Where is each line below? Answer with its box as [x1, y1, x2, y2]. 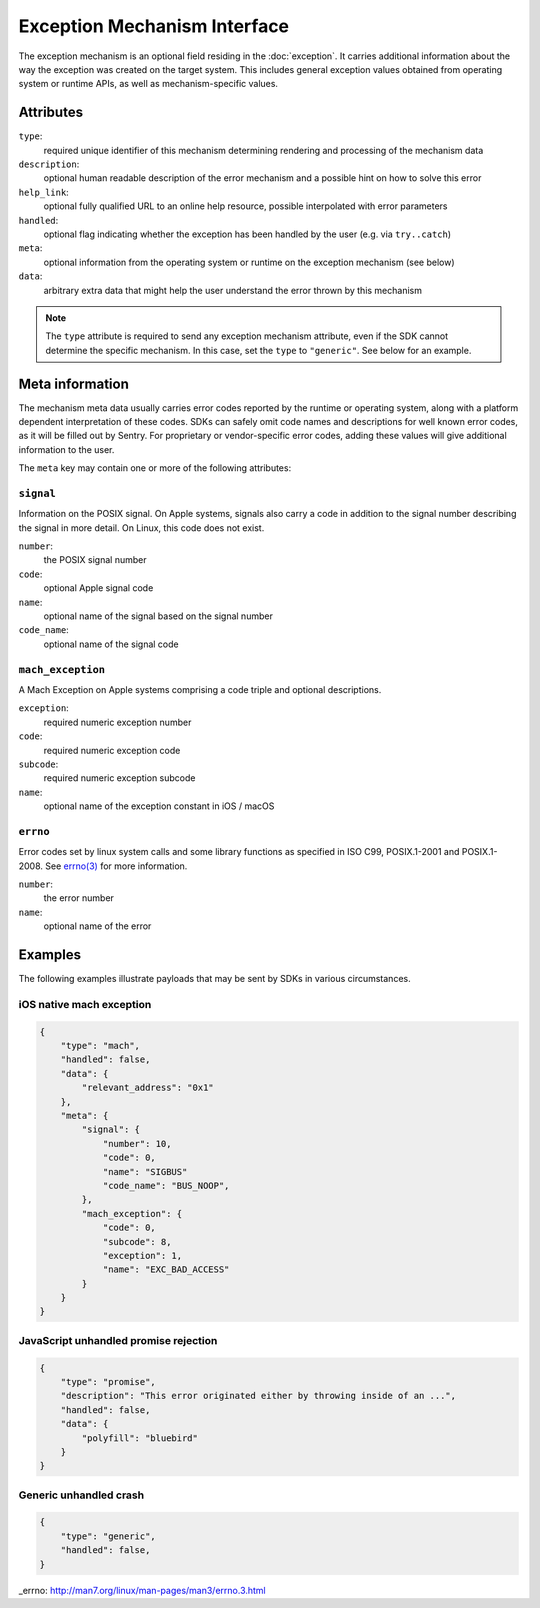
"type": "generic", [60, 1530, 157, 1542]
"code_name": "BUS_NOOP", [102, 1180, 230, 1191]
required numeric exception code [43, 744, 181, 756]
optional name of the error [43, 920, 152, 932]
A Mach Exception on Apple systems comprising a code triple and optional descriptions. [18, 683, 382, 695]
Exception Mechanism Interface [18, 15, 290, 37]
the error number [43, 892, 115, 904]
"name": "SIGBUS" [102, 1166, 188, 1177]
